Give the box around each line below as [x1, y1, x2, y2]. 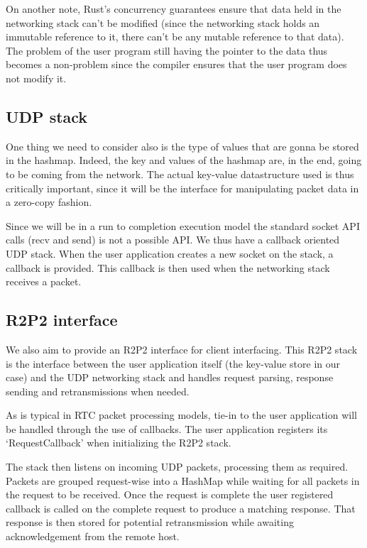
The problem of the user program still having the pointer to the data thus [6, 43, 328, 57]
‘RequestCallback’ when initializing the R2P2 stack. [6, 435, 231, 450]
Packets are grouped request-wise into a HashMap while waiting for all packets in [6, 473, 360, 488]
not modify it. [6, 70, 67, 85]
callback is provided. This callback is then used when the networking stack [6, 260, 330, 275]
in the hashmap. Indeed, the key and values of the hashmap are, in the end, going [6, 153, 362, 168]
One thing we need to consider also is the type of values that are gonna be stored [6, 138, 359, 153]
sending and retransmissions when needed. [6, 383, 190, 398]
